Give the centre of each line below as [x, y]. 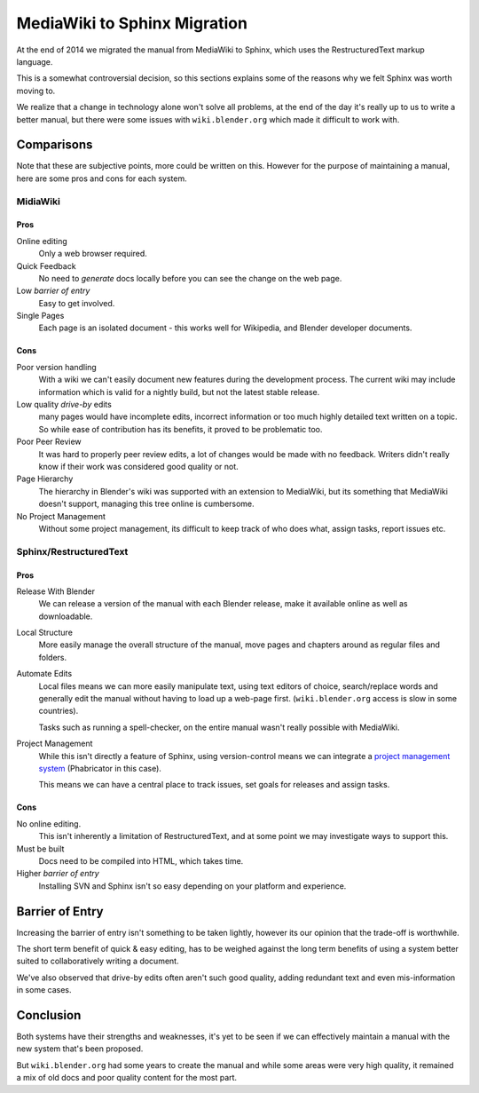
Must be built [40, 849]
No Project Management [61, 516]
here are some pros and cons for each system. [102, 178]
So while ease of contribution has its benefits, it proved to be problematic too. [181, 429]
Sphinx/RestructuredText [72, 551]
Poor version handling [56, 367]
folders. [52, 657]
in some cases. [44, 990]
